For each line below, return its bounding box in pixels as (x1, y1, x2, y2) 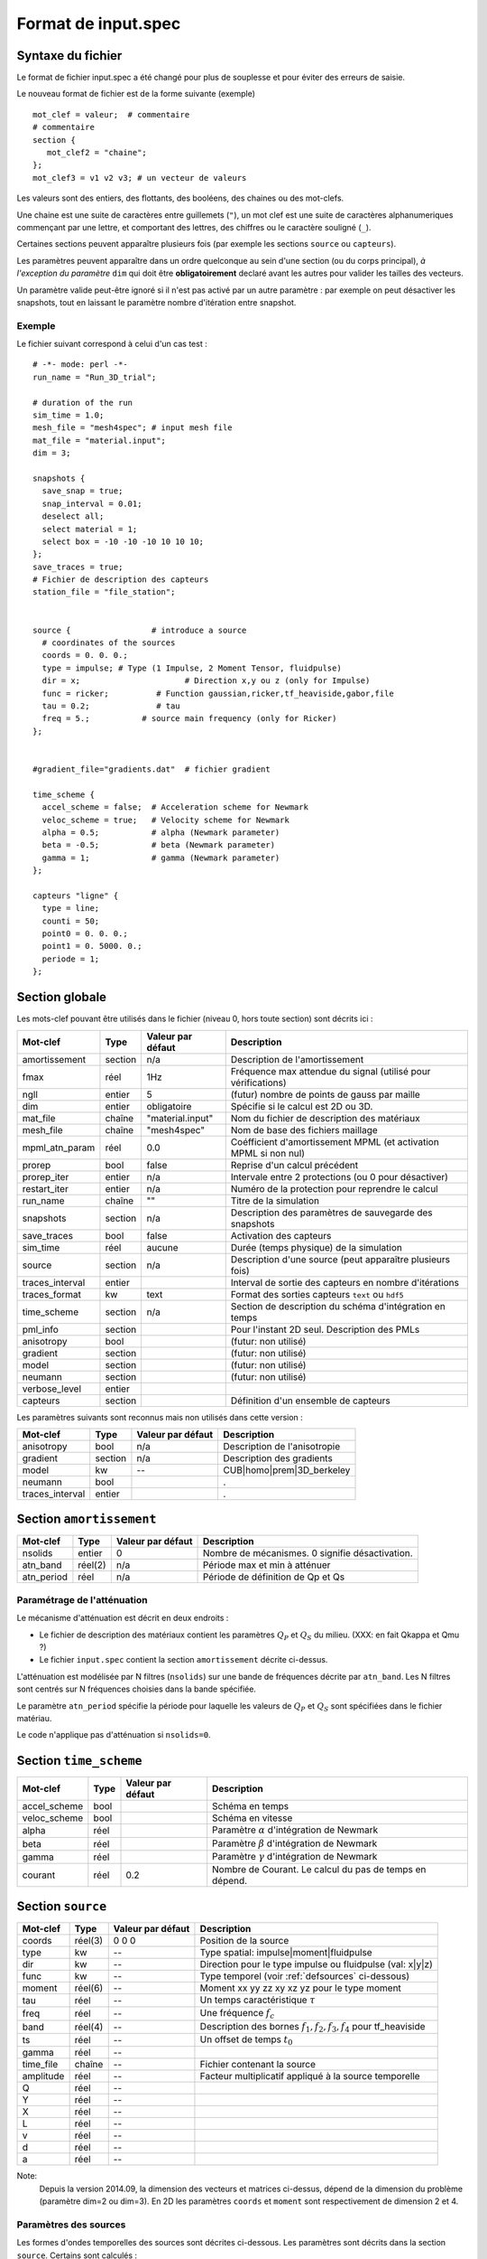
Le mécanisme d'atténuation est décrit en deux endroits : (16, 1613, 229, 1624)
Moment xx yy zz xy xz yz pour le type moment (199, 1982, 401, 1994)
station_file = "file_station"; (32, 587, 176, 597)
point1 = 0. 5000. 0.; (41, 941, 142, 951)
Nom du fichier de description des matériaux (230, 1111, 421, 1124)
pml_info (22, 1323, 59, 1336)
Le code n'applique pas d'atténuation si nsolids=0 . (16, 1729, 211, 1740)
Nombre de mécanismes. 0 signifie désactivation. (202, 1547, 414, 1560)
